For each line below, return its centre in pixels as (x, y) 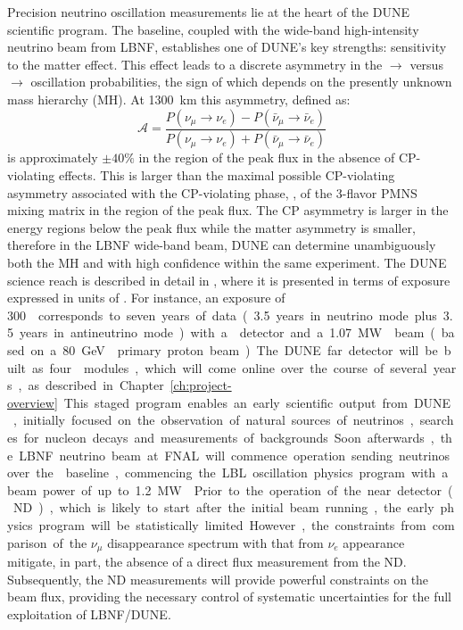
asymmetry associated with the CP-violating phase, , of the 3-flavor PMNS (212, 192)
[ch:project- (201, 385)
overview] (33, 402)
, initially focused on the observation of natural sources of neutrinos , (213, 420)
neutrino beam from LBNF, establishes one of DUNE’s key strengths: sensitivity (227, 47)
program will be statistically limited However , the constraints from (232, 524)
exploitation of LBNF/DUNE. (89, 613)
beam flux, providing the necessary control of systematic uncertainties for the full (229, 597)
